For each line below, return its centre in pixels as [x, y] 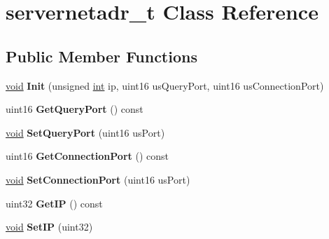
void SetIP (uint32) [49, 227]
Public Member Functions [101, 56]
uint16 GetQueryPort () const [75, 109]
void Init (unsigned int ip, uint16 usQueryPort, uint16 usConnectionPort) [165, 85]
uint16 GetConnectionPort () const [87, 156]
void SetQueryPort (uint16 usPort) [85, 132]
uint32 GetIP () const [54, 203]
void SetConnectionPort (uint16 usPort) [98, 179]
